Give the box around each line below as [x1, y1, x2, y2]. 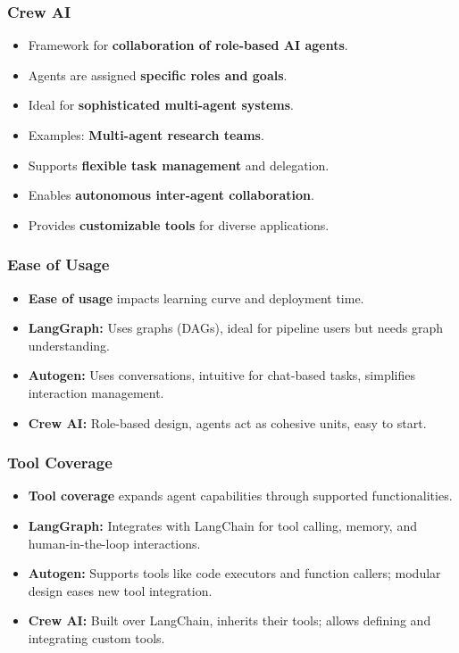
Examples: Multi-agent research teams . [28, 126, 264, 144]
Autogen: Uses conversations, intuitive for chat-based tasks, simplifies [28, 366, 416, 384]
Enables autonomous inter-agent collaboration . [28, 186, 314, 204]
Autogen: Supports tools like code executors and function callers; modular [28, 564, 441, 583]
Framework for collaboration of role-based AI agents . [28, 36, 348, 54]
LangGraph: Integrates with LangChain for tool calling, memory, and [28, 516, 417, 534]
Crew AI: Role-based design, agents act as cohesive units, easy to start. [28, 413, 427, 432]
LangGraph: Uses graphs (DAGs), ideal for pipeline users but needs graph [28, 318, 443, 337]
